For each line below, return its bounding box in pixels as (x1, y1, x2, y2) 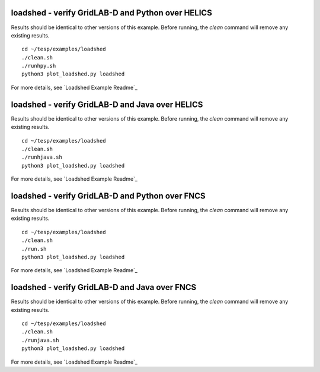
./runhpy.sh (21, 62, 56, 70)
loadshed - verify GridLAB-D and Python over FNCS (11, 191, 206, 201)
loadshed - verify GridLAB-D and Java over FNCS (11, 282, 197, 292)
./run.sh (21, 245, 47, 252)
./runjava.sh (21, 336, 59, 343)
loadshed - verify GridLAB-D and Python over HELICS (11, 8, 213, 18)
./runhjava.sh (21, 154, 62, 160)
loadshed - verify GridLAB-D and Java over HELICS (11, 99, 203, 109)
